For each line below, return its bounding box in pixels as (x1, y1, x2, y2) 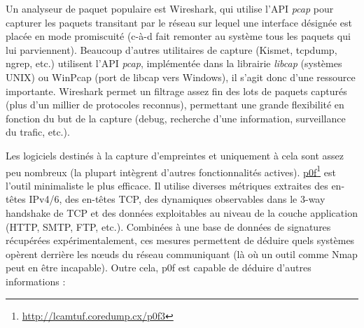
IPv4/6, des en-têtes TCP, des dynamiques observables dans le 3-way (29, 192, 325, 206)
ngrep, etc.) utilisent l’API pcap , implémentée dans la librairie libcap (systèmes (6, 56, 342, 71)
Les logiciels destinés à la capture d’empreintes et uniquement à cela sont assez (6, 148, 344, 162)
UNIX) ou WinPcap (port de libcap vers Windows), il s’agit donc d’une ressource (6, 69, 356, 84)
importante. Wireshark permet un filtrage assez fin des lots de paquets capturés (6, 83, 347, 98)
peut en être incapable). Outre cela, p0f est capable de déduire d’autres (6, 260, 311, 275)
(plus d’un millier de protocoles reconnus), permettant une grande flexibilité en (6, 97, 344, 112)
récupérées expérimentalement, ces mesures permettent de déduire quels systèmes (6, 233, 355, 248)
